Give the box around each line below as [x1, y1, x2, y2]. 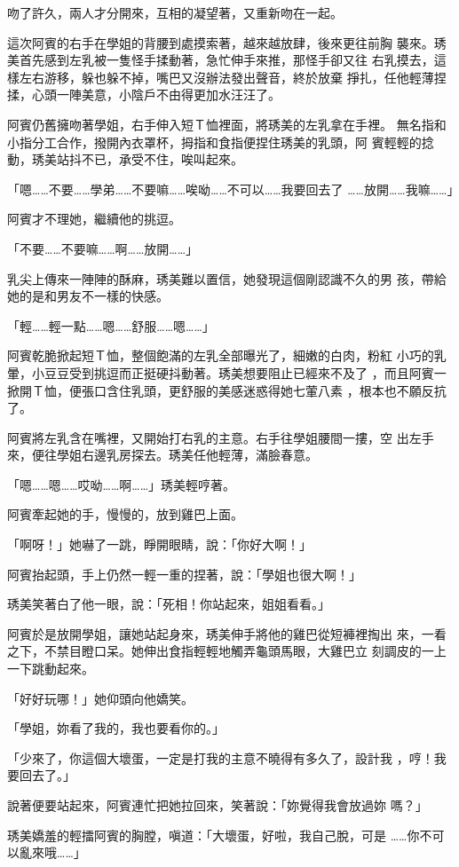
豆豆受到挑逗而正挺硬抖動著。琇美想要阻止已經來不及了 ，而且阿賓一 [44, 363, 447, 382]
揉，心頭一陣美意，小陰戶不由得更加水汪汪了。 [7, 85, 281, 104]
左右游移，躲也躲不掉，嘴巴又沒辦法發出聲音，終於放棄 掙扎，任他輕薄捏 [19, 67, 447, 86]
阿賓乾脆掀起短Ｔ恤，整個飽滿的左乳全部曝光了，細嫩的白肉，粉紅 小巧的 [7, 346, 434, 365]
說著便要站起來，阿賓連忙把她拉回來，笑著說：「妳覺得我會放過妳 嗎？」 [7, 796, 428, 814]
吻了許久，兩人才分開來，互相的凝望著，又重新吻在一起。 [7, 4, 343, 21]
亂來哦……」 [19, 843, 86, 862]
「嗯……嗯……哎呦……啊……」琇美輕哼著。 [7, 475, 236, 493]
